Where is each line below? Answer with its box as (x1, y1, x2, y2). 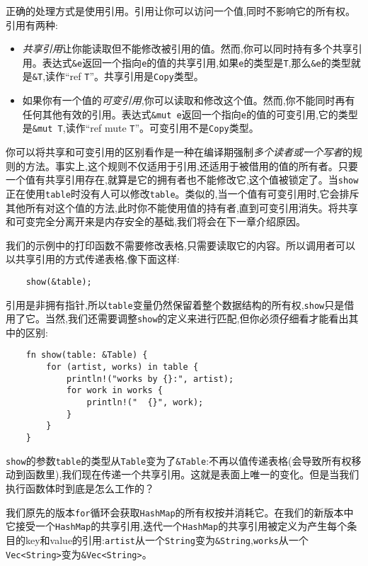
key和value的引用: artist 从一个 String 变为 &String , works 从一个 (25, 532, 309, 547)
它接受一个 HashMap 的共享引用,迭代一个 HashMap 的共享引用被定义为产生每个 (6, 519, 347, 533)
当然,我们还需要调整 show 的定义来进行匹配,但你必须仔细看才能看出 (45, 311, 349, 326)
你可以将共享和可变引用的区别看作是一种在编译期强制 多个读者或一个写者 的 (6, 145, 352, 159)
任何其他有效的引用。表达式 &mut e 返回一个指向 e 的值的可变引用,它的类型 (22, 106, 358, 121)
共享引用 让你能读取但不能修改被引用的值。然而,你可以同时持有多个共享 (22, 41, 352, 56)
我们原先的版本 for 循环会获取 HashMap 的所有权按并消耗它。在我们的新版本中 (6, 504, 354, 519)
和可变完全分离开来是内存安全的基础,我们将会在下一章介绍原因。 (6, 214, 306, 229)
